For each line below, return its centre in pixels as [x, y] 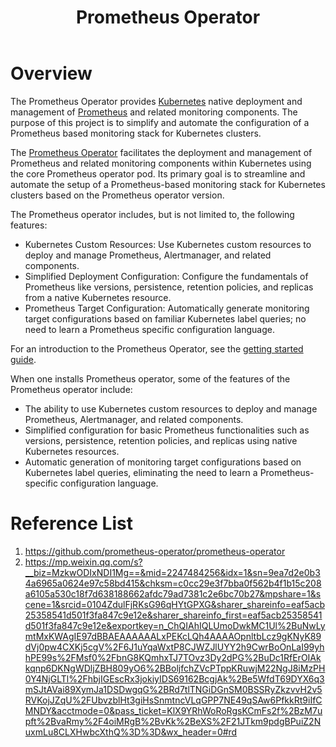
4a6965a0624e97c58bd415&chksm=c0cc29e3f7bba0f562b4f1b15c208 [173, 583]
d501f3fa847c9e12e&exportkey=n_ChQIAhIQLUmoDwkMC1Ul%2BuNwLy [175, 625]
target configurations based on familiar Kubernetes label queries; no [165, 318]
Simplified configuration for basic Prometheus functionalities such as [167, 430]
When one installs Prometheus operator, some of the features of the [150, 378]
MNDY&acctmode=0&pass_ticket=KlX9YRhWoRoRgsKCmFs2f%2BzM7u [173, 710]
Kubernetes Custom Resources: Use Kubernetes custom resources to [168, 244]
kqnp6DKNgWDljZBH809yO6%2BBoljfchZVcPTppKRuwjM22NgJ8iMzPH [175, 668]
